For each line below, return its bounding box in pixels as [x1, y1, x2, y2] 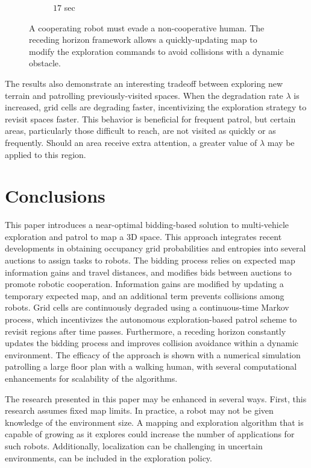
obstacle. [29, 57, 61, 69]
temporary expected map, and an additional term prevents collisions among [5, 289, 284, 302]
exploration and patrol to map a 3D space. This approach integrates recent [5, 230, 282, 242]
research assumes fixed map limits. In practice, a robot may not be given [5, 404, 274, 417]
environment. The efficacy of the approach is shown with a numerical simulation [5, 348, 301, 361]
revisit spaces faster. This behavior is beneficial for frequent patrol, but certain [5, 112, 296, 125]
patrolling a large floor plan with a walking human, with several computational [5, 360, 297, 373]
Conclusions [5, 183, 105, 208]
